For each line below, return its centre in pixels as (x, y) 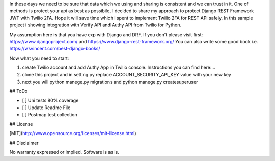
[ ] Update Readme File (46, 108)
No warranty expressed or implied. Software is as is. (64, 152)
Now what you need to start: (39, 58)
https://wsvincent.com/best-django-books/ (55, 49)
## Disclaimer (24, 143)
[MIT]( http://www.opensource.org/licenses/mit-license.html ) (73, 133)
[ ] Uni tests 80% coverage (50, 100)
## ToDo (19, 91)
